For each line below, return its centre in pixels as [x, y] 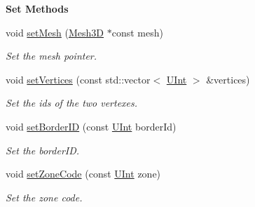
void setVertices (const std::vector [78, 79]
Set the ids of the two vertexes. [72, 103]
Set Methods [37, 8]
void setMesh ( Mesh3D [55, 32]
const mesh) [137, 32]
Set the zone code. [44, 197]
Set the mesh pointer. [51, 56]
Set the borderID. [43, 150]
